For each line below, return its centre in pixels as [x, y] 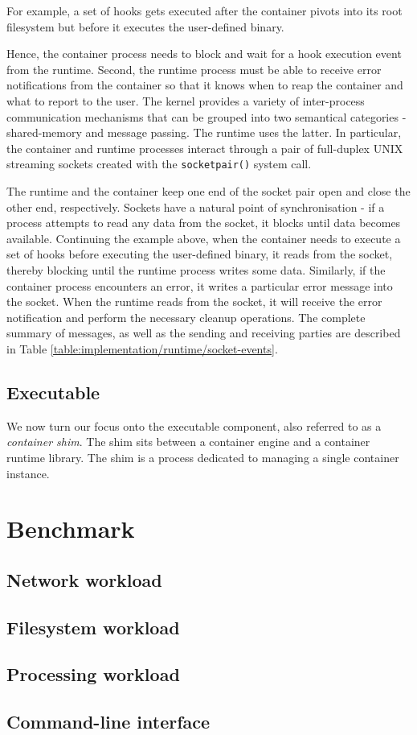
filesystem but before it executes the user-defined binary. [145, 26]
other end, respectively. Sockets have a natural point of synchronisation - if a [196, 206]
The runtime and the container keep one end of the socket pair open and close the [208, 191]
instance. [28, 473]
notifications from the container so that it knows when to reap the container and [205, 85]
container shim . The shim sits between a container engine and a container [188, 442]
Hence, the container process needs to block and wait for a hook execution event [204, 54]
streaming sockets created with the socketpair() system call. [159, 164]
